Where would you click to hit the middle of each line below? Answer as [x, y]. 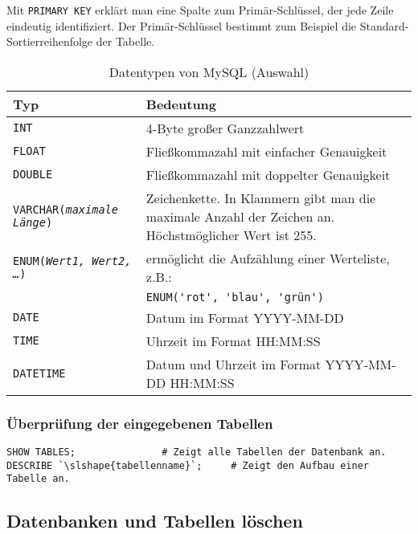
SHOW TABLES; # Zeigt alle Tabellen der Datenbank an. [197, 452]
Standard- [384, 25]
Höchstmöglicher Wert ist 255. [231, 234]
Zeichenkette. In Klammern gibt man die [261, 198]
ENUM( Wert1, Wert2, [72, 261]
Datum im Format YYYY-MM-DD [245, 317]
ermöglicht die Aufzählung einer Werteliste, [268, 258]
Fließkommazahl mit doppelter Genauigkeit [268, 174]
